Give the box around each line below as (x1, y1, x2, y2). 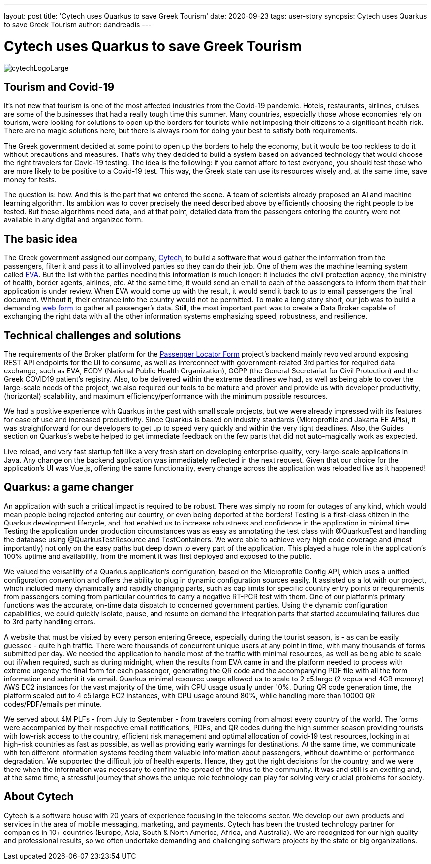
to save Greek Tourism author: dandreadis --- (4, 20, 152, 29)
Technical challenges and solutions (4, 329, 181, 341)
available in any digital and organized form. (4, 216, 143, 224)
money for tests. (4, 175, 57, 184)
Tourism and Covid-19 (4, 80, 115, 93)
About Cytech (4, 790, 74, 803)
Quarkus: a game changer (4, 481, 134, 494)
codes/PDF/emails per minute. (4, 699, 102, 708)
